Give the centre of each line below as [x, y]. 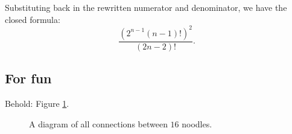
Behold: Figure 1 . [37, 103]
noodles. [197, 123]
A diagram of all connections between [98, 123]
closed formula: [33, 19]
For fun [28, 78]
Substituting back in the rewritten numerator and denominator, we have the [146, 7]
